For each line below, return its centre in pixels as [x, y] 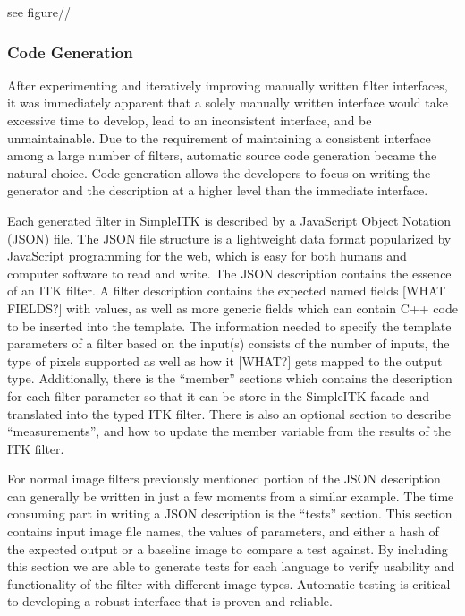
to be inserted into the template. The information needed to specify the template [229, 325]
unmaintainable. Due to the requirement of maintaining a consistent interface [219, 137]
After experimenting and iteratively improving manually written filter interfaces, [228, 85]
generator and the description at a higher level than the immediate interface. [218, 190]
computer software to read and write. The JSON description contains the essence [229, 273]
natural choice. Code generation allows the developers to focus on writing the [219, 172]
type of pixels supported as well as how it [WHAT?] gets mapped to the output [225, 360]
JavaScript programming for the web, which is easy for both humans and [207, 256]
